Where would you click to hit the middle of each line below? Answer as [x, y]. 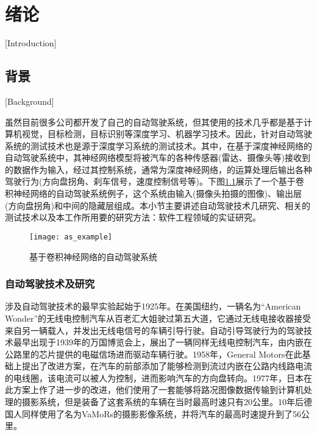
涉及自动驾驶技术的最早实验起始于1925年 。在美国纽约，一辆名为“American [153, 306]
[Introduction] [31, 43]
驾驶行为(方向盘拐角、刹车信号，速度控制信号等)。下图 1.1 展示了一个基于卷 [155, 181]
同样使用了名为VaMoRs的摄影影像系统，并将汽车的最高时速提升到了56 [161, 413]
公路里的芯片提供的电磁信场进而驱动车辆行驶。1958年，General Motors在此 [154, 354]
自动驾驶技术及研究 [50, 284]
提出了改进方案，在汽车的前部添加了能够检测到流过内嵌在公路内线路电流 [167, 366]
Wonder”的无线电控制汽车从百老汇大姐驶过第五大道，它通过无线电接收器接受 [158, 318]
